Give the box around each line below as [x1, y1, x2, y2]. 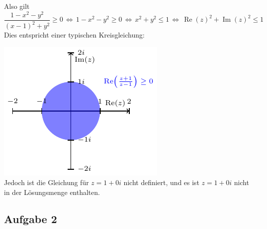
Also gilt [4, 1, 30, 11]
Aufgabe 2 [4, 211, 57, 226]
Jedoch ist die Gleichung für [4, 177, 89, 188]
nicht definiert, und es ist [123, 177, 199, 188]
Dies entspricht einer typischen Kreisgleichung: [4, 30, 145, 40]
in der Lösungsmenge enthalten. [4, 187, 100, 197]
